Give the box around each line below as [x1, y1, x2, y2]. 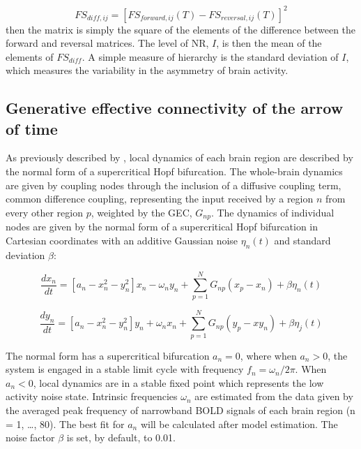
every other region [6, 205, 83, 219]
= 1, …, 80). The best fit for [6, 416, 125, 431]
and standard [274, 233, 331, 247]
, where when [240, 348, 297, 362]
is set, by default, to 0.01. [66, 430, 176, 445]
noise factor [6, 430, 55, 445]
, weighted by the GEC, [91, 205, 192, 219]
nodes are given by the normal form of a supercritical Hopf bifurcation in [6, 219, 318, 234]
